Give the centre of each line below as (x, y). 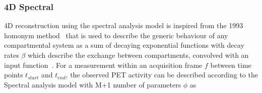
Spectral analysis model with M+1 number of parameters (93, 84)
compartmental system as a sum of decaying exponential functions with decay (124, 45)
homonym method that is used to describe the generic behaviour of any (116, 35)
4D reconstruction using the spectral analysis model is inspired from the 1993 (124, 25)
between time (231, 65)
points (14, 75)
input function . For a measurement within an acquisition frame (103, 65)
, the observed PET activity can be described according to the (162, 75)
